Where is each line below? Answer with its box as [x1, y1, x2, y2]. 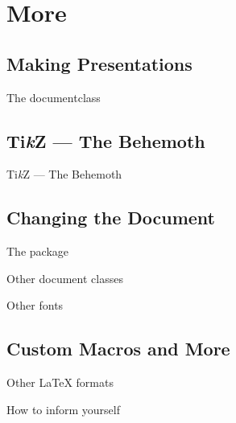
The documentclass [6, 88, 101, 105]
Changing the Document [6, 205, 215, 230]
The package [6, 243, 68, 260]
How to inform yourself [6, 400, 120, 417]
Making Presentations [6, 51, 193, 76]
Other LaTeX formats [6, 374, 114, 391]
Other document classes [6, 269, 123, 286]
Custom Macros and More [6, 336, 230, 361]
